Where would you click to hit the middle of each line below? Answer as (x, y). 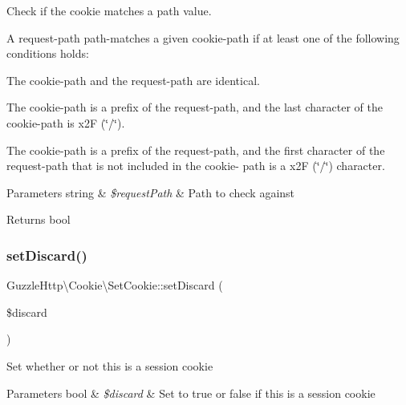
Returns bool (39, 219)
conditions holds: (48, 53)
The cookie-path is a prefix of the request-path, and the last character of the (195, 107)
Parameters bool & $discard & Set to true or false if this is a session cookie (191, 393)
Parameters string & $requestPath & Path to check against (151, 192)
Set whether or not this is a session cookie (110, 365)
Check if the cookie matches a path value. (109, 10)
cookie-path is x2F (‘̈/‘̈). (66, 122)
